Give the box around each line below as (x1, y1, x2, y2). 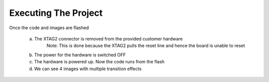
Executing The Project (9, 7, 103, 18)
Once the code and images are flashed (9, 25, 89, 31)
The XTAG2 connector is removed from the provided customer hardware (34, 36, 183, 41)
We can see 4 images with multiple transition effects (34, 66, 142, 72)
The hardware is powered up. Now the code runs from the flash (34, 59, 165, 65)
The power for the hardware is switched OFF (34, 52, 126, 58)
